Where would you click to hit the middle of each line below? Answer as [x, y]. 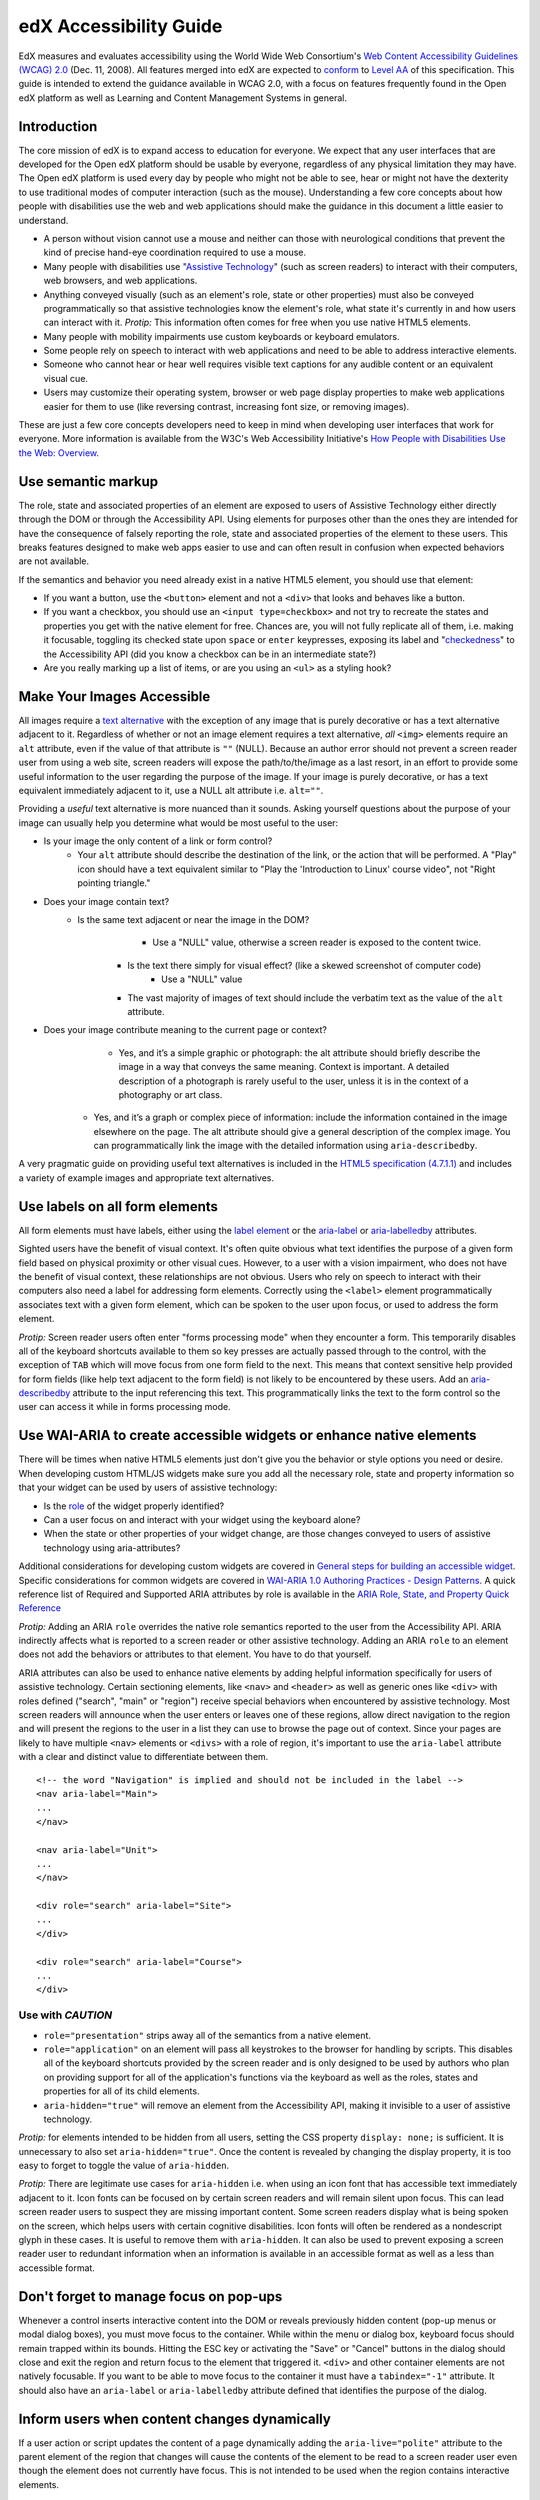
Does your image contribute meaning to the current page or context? [185, 1030]
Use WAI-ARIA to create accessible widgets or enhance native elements [247, 1435]
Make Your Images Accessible [114, 696]
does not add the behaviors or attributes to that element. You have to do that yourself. [195, 1654]
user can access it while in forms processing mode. [124, 1407]
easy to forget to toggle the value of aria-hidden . [124, 2166]
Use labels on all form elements [118, 1206]
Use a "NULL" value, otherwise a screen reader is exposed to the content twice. [317, 942]
